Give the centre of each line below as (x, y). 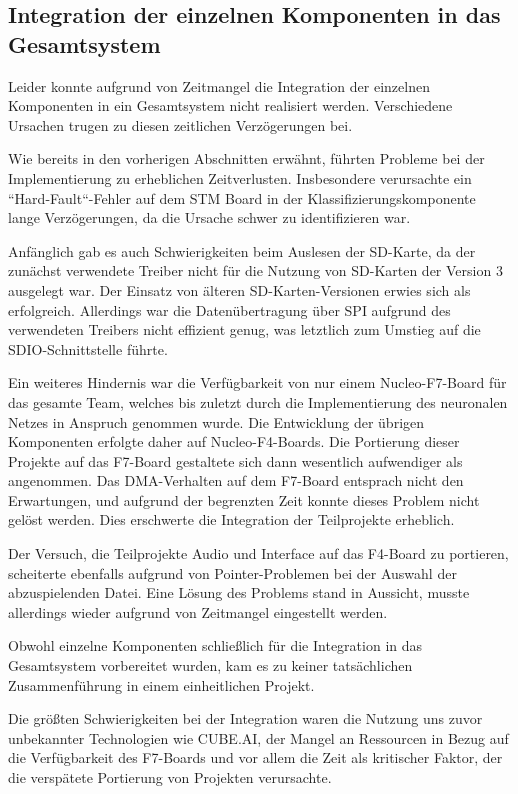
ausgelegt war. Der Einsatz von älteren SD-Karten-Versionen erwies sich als (239, 289)
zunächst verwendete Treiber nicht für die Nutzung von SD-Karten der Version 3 (255, 270)
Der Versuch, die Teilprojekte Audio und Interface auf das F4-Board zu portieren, (258, 553)
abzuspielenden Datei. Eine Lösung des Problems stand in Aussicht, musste (239, 592)
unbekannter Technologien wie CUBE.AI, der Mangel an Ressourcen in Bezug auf (258, 737)
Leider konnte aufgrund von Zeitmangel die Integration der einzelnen (219, 85)
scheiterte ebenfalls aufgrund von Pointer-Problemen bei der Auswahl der (232, 572)
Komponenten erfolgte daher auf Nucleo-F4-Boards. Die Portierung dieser (234, 441)
